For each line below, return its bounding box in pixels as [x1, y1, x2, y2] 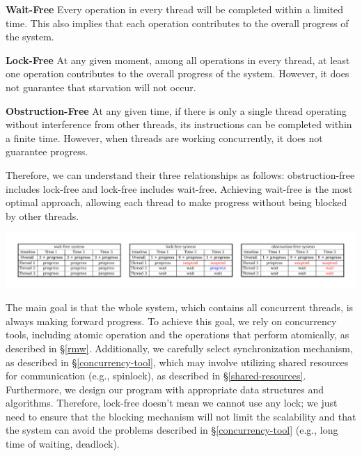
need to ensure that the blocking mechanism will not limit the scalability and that [6, 409, 356, 423]
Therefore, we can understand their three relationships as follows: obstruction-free [6, 167, 355, 182]
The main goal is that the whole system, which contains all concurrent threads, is [6, 300, 354, 315]
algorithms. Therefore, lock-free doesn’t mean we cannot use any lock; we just [6, 395, 338, 410]
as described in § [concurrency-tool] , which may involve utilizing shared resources [6, 354, 349, 369]
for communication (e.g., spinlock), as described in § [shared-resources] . [6, 368, 306, 383]
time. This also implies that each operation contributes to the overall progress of [6, 15, 349, 30]
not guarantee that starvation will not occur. [6, 79, 196, 94]
